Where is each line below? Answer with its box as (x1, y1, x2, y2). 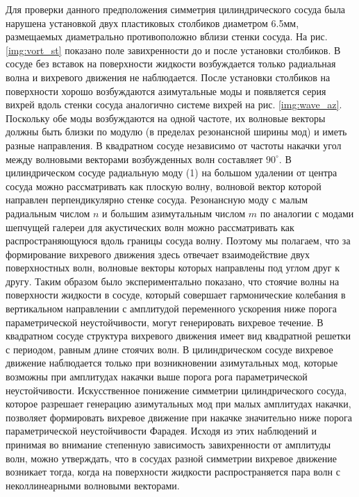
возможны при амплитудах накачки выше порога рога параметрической (6, 369, 308, 384)
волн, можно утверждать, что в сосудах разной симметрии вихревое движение (6, 450, 337, 465)
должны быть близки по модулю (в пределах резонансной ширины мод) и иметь (6, 124, 347, 139)
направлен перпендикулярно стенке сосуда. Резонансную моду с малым (6, 192, 308, 207)
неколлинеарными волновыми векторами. (6, 478, 180, 492)
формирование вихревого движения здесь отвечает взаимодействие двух (6, 246, 310, 261)
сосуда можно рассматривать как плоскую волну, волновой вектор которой (6, 178, 322, 193)
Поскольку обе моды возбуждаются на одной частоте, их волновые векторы (6, 110, 326, 125)
